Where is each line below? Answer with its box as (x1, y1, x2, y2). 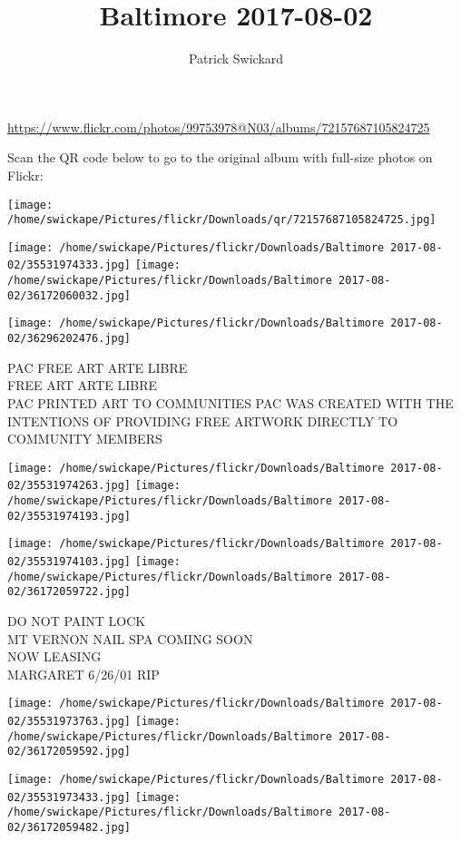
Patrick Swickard (188, 49, 284, 68)
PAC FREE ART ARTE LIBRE (7, 357, 188, 376)
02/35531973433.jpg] (7, 790, 132, 804)
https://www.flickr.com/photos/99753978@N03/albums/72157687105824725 (7, 117, 430, 136)
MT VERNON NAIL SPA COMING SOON (7, 629, 253, 648)
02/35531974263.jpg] (7, 479, 132, 493)
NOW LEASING (7, 647, 102, 666)
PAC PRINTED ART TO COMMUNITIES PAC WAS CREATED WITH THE (7, 393, 454, 412)
